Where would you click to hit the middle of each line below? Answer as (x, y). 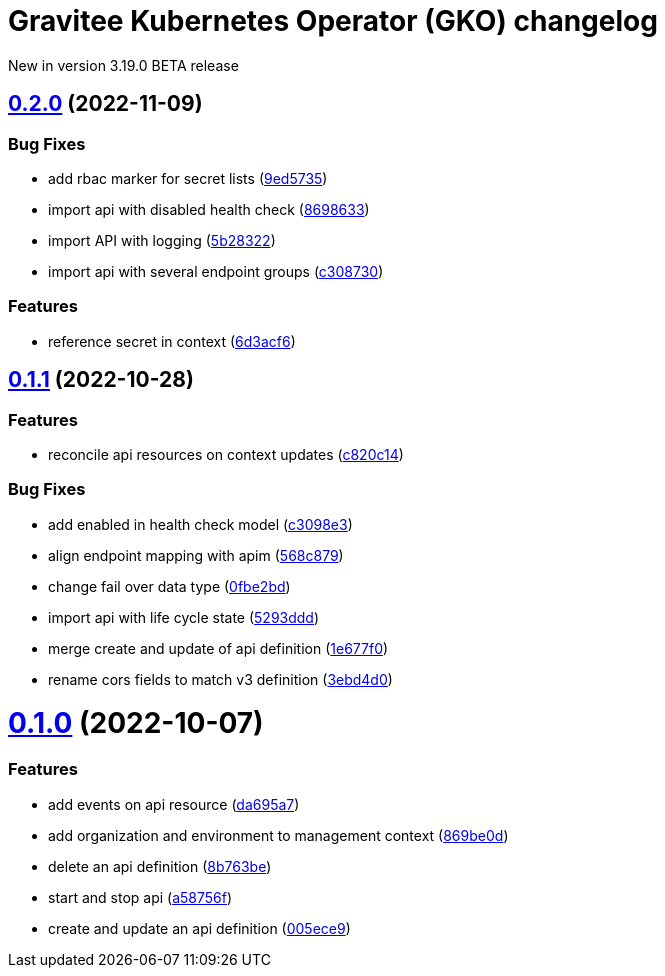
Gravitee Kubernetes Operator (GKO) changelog (333, 21)
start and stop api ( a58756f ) (140, 897)
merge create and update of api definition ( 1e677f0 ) (218, 648)
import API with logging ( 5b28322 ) (162, 240)
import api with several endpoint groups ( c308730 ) (216, 271)
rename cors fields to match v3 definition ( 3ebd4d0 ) (220, 679)
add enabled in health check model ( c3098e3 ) (200, 524)
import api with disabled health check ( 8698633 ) (209, 209)
